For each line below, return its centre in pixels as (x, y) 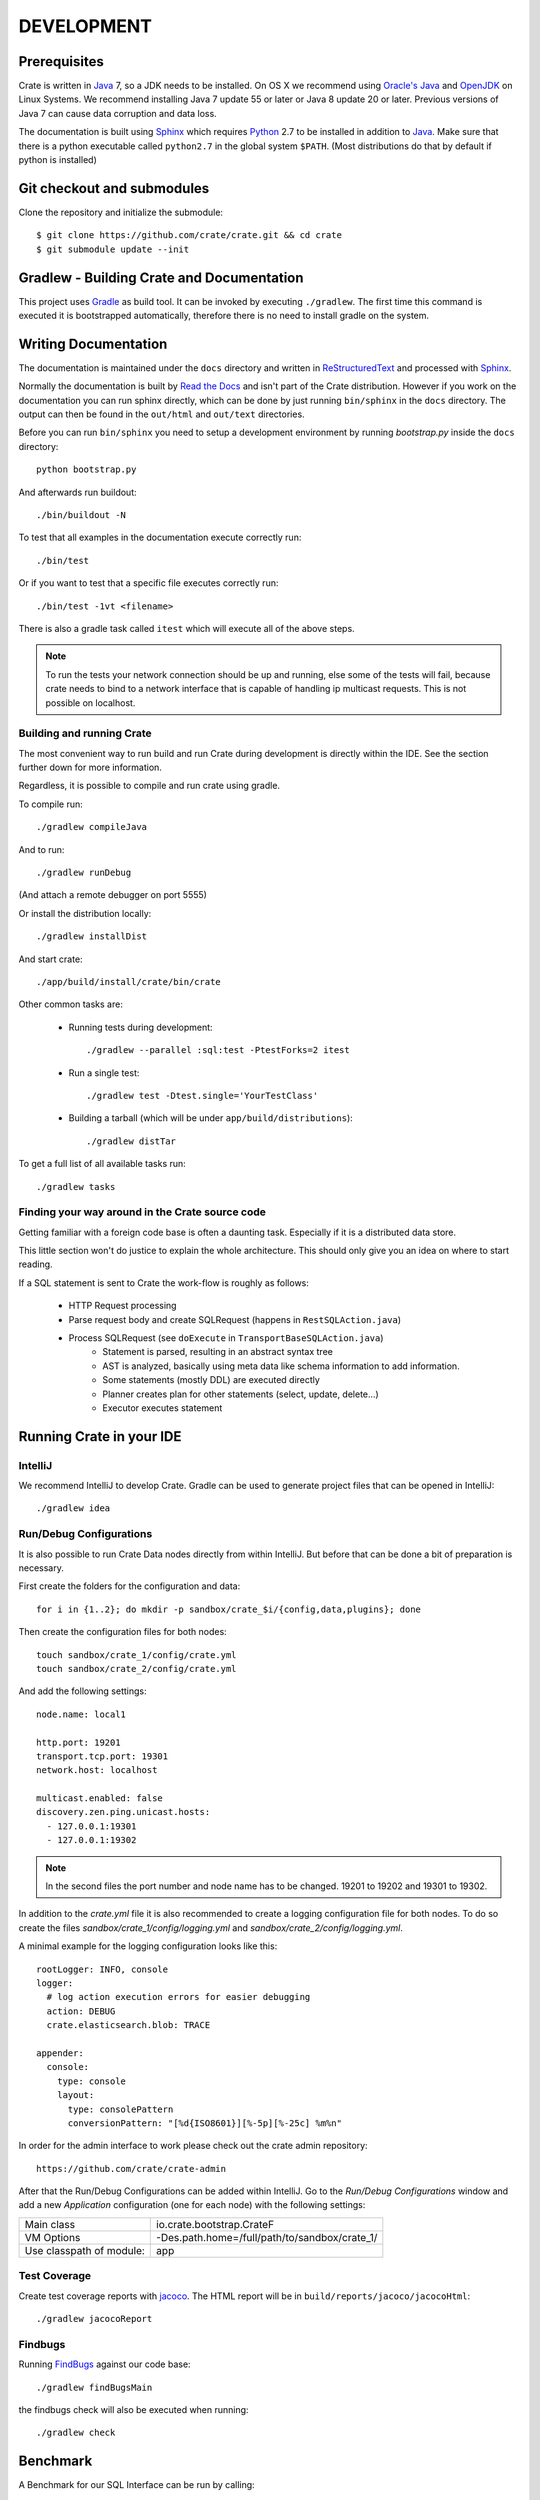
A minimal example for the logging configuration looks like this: (148, 1946)
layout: (75, 2095)
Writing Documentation (93, 343)
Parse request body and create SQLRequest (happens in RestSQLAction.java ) (235, 1319)
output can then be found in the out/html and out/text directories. (161, 414)
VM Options (52, 2237)
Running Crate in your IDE (100, 1436)
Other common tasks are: (71, 1004)
